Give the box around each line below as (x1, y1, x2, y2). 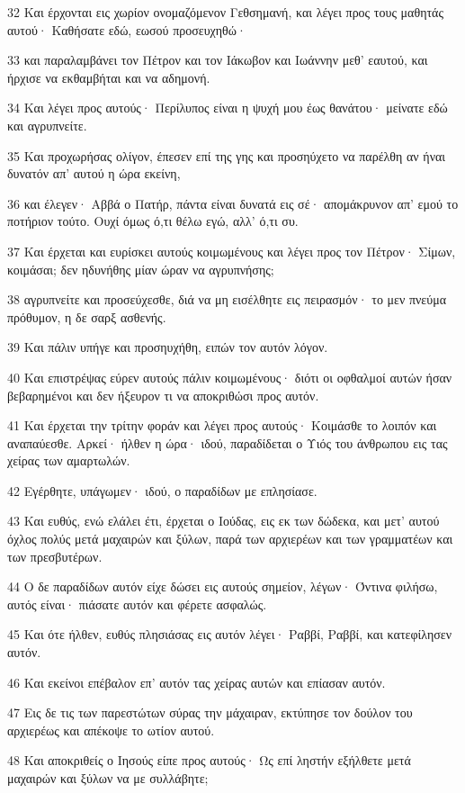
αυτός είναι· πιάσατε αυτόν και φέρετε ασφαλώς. (7, 594, 267, 613)
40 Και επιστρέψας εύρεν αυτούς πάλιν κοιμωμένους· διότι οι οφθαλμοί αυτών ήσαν (7, 367, 452, 386)
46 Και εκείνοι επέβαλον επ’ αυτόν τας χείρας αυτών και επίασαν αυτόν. (7, 672, 386, 691)
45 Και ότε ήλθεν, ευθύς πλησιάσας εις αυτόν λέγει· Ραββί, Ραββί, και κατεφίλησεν (7, 625, 452, 644)
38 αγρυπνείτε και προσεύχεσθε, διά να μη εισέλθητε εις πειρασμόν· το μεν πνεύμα (7, 290, 446, 309)
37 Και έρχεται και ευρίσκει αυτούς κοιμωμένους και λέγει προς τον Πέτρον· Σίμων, (7, 241, 456, 260)
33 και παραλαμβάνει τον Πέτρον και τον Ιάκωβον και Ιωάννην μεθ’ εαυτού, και (7, 50, 428, 69)
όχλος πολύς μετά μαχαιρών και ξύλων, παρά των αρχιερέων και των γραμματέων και (7, 529, 453, 548)
